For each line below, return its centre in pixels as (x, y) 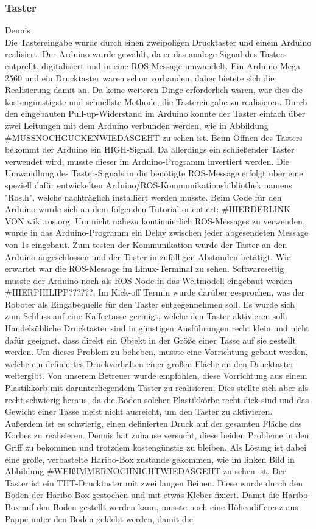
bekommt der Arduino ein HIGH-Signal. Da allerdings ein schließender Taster (150, 149)
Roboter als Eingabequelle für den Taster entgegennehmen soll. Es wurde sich (150, 304)
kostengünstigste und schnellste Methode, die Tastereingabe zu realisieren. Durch (156, 101)
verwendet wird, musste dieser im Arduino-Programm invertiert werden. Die (147, 161)
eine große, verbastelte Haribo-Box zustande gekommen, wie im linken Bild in (150, 459)
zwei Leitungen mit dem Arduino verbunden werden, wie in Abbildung (137, 125)
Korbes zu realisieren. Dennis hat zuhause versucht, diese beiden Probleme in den (157, 435)
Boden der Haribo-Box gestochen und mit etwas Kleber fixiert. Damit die (142, 495)
